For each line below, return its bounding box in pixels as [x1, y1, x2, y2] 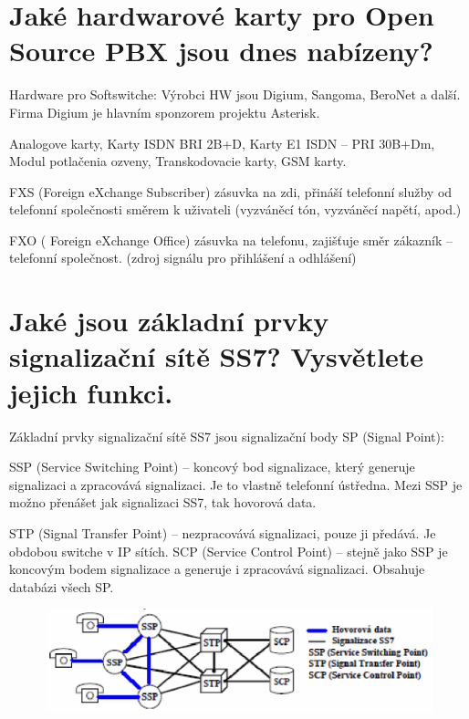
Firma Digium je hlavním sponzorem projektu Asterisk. [9, 102, 320, 121]
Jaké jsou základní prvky [9, 302, 329, 339]
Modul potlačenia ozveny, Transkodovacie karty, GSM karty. [9, 151, 347, 171]
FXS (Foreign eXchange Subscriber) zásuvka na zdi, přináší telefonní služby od [9, 182, 453, 201]
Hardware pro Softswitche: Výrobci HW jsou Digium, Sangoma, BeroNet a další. [9, 85, 461, 104]
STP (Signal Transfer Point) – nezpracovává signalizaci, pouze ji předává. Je [9, 523, 436, 542]
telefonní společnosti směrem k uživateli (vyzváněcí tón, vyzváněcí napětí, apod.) [9, 200, 462, 219]
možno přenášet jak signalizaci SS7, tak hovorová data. [9, 493, 317, 512]
